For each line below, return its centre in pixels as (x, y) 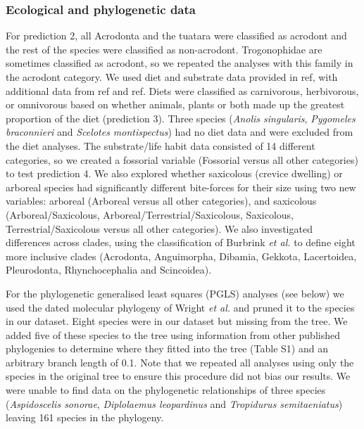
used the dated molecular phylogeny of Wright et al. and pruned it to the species (180, 307)
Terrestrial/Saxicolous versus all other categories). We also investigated (159, 228)
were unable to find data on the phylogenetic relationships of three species (166, 390)
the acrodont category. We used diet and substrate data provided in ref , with (172, 77)
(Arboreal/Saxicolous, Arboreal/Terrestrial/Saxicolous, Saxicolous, (150, 214)
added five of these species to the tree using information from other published (173, 334)
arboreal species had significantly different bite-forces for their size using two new (181, 187)
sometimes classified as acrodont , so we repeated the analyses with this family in (180, 63)
